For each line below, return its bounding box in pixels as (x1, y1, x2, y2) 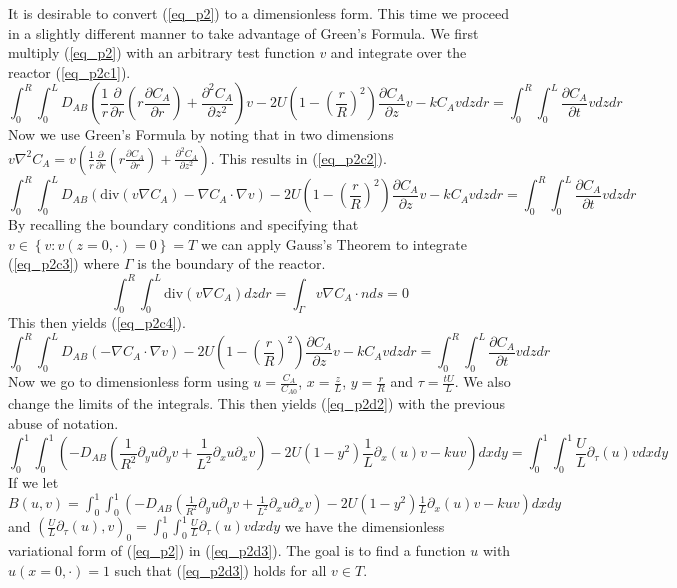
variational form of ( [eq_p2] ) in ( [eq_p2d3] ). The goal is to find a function (8, 540, 466, 561)
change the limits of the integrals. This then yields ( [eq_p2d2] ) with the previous (8, 393, 506, 414)
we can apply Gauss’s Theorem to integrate (200, 233, 467, 254)
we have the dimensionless (284, 515, 445, 536)
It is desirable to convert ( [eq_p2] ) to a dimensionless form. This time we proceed (8, 3, 510, 23)
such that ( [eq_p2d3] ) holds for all (114, 559, 327, 580)
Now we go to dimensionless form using (8, 371, 249, 392)
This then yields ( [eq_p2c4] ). (8, 312, 186, 333)
